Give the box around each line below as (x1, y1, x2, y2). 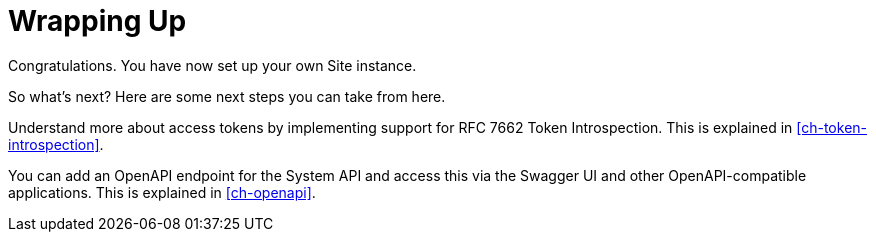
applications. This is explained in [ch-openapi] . (8, 183, 316, 201)
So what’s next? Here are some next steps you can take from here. (8, 87, 446, 105)
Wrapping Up (8, 4, 187, 38)
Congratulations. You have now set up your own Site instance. (8, 56, 417, 74)
